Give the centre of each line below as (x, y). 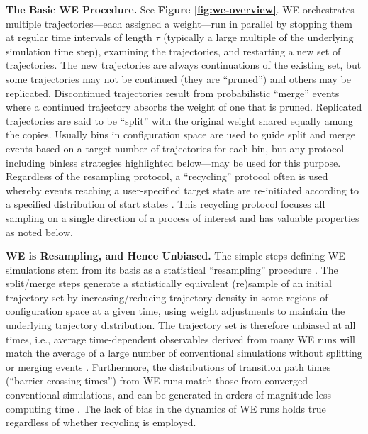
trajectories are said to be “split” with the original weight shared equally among (180, 120)
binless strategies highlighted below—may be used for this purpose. (195, 162)
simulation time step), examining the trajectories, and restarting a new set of (173, 51)
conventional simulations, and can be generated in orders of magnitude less (169, 395)
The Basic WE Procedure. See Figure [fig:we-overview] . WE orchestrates (180, 9)
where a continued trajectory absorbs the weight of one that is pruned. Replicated (184, 107)
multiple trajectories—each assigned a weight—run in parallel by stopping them (179, 23)
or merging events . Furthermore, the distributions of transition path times (168, 366)
